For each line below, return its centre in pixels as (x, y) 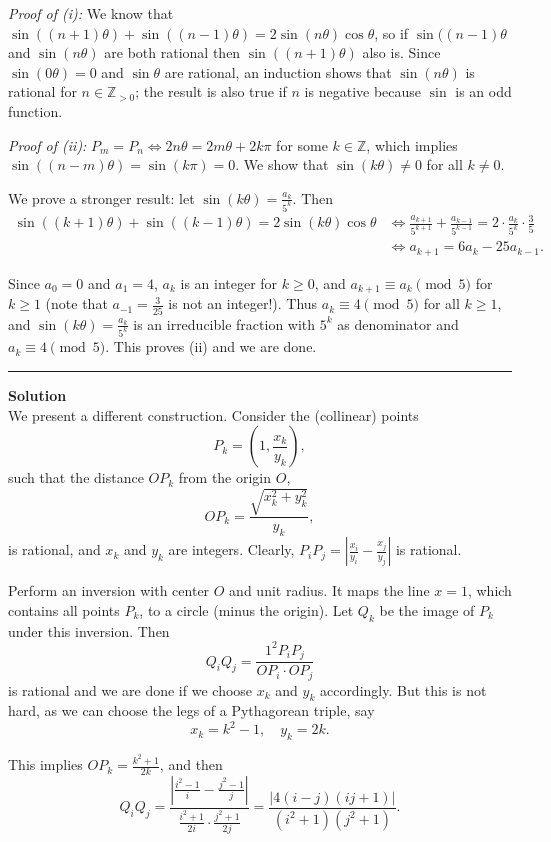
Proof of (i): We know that (91, 13)
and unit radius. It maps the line (329, 590)
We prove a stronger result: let (101, 197)
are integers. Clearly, (231, 549)
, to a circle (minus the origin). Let (246, 609)
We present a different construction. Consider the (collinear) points (213, 414)
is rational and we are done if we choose (130, 689)
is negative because (363, 91)
